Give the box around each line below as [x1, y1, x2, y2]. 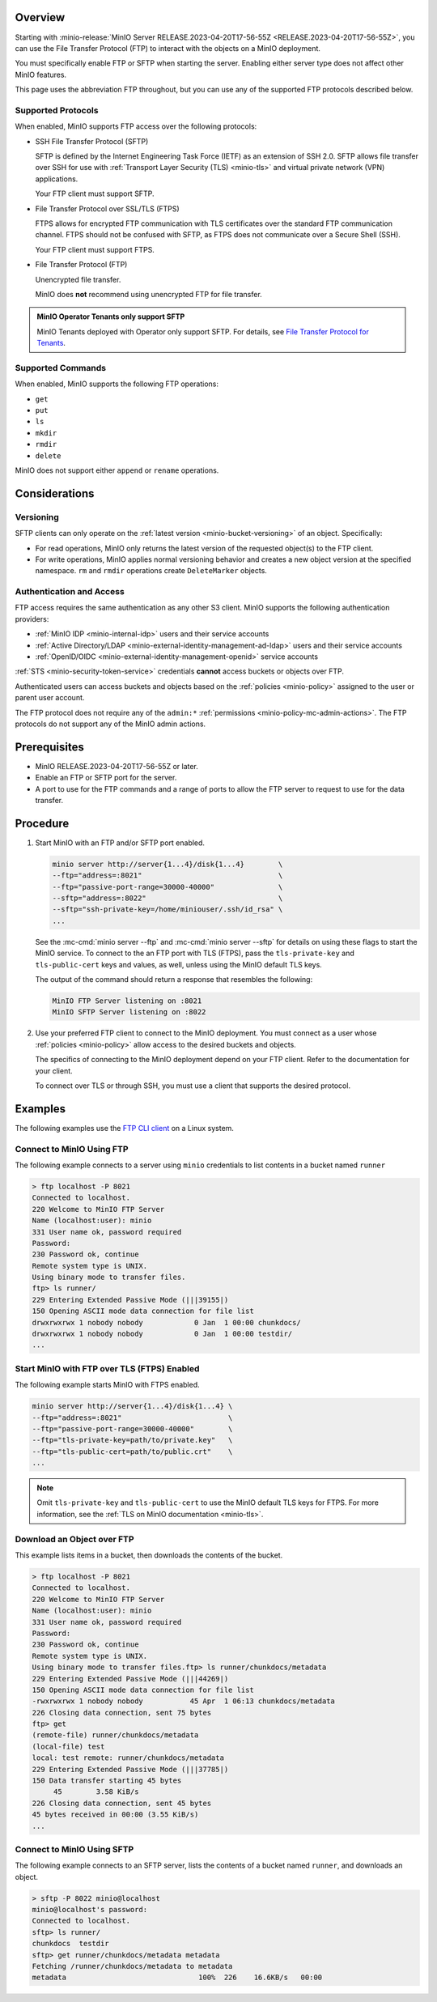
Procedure [15, 816, 70, 830]
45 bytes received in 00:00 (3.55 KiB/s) [32, 1810, 199, 1819]
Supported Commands [15, 362, 107, 373]
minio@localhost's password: [32, 1905, 148, 1915]
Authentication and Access [15, 586, 125, 597]
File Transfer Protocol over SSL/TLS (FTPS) [35, 203, 180, 214]
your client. [35, 1065, 73, 1076]
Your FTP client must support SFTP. [35, 189, 155, 198]
